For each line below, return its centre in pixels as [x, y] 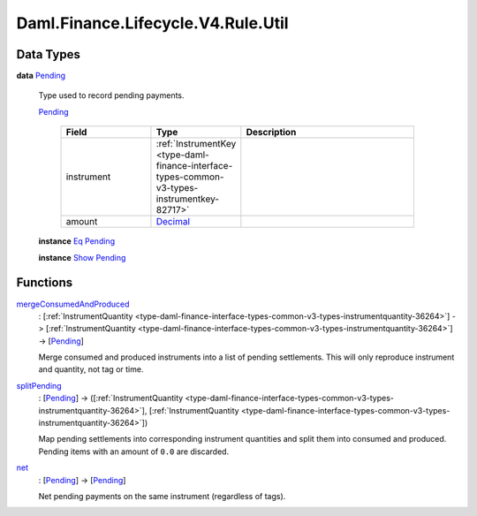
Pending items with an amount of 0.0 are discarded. [134, 451]
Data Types [49, 54]
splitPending [39, 385]
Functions [45, 283]
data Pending [41, 76]
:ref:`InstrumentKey [196, 144]
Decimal [173, 222]
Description [271, 133]
